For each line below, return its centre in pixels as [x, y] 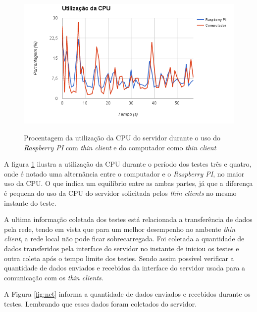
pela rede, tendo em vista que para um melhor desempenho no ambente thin [120, 229]
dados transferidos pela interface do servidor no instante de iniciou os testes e [122, 248]
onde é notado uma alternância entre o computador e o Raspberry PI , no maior [124, 173]
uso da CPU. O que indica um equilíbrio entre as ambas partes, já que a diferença [128, 183]
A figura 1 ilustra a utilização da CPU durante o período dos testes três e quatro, [128, 164]
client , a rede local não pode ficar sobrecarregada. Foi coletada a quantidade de [124, 239]
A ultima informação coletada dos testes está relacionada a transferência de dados [128, 219]
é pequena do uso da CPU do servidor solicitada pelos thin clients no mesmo [120, 193]
